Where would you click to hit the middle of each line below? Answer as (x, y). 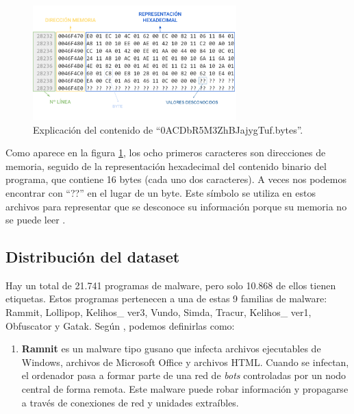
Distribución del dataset (93, 257)
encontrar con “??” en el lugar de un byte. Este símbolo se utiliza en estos (161, 192)
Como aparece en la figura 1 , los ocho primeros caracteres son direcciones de (166, 153)
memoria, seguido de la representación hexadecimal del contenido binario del (166, 166)
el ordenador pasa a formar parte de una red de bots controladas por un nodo (184, 375)
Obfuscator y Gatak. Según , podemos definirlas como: (120, 325)
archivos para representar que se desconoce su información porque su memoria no (176, 206)
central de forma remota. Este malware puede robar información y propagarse (185, 389)
